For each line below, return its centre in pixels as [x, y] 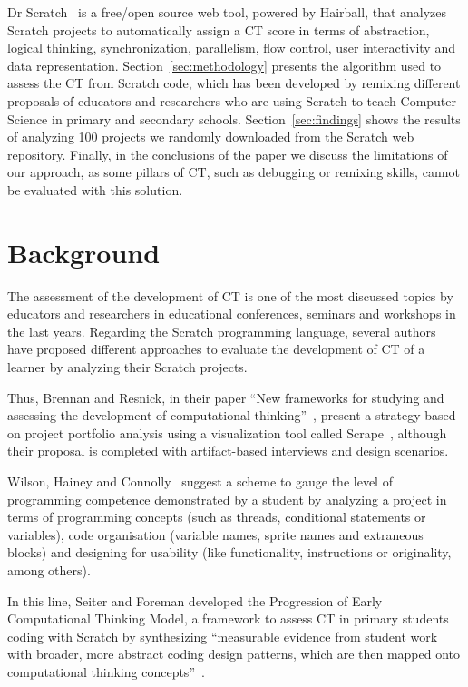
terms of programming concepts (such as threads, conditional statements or [217, 517]
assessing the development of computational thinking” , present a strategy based [232, 415]
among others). [49, 569]
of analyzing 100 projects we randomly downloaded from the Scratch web [211, 137]
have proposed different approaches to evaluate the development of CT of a [216, 349]
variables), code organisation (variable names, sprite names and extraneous [215, 534]
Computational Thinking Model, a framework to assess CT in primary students [228, 618]
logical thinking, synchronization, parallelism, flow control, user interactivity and [231, 48]
